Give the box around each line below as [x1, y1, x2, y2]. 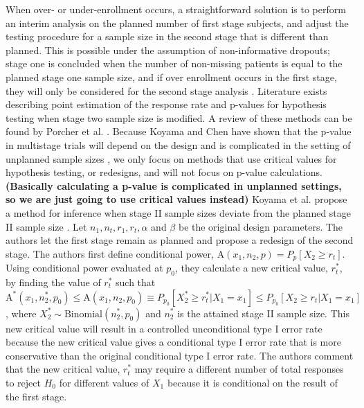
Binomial [64, 309, 102, 319]
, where [6, 305, 37, 320]
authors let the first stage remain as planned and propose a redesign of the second [6, 233, 354, 247]
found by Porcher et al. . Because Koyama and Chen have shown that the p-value [6, 124, 352, 139]
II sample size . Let [6, 219, 87, 233]
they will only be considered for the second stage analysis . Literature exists [6, 83, 327, 98]
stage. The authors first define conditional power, [6, 246, 214, 260]
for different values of [59, 375, 149, 389]
